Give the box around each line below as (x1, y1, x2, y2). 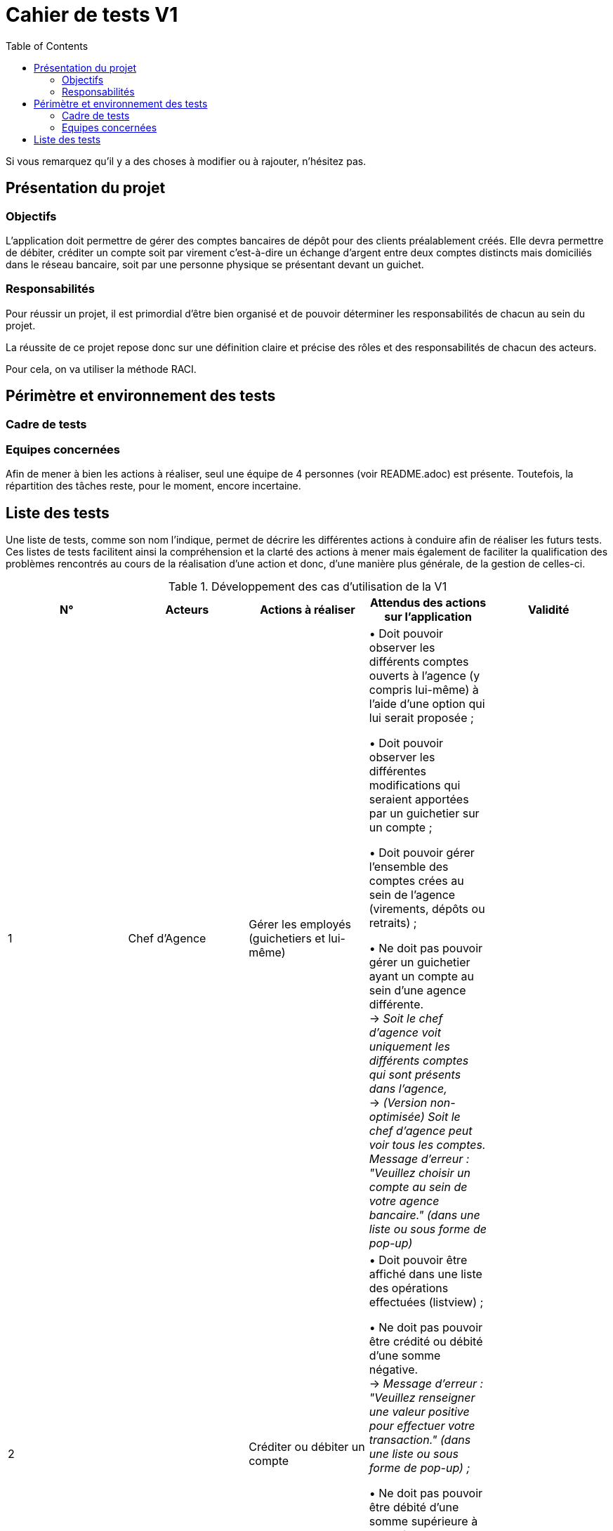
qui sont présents (369, 1067, 461, 1082)
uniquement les (369, 1039, 451, 1054)
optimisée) (369, 1110, 425, 1124)
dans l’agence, (369, 1082, 447, 1096)
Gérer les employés (249, 917, 351, 932)
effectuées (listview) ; (369, 1295, 484, 1310)
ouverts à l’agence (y (369, 669, 480, 683)
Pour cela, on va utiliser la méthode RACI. (6, 362, 197, 375)
